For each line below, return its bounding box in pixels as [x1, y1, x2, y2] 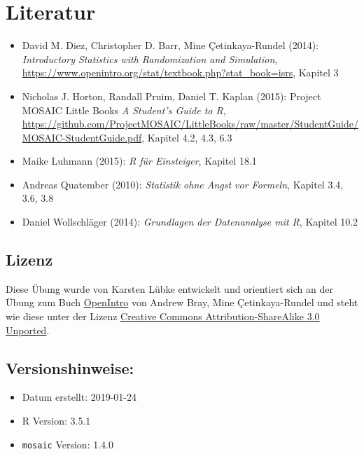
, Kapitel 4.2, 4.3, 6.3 [141, 130, 232, 144]
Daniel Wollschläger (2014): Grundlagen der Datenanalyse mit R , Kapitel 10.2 [22, 214, 358, 229]
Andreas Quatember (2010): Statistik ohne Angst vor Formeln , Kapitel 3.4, [22, 177, 344, 191]
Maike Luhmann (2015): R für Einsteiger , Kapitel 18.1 [22, 153, 257, 168]
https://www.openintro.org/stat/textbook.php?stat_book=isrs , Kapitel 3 [22, 65, 339, 80]
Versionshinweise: [6, 357, 134, 378]
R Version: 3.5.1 [22, 413, 91, 428]
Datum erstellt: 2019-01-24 [22, 390, 137, 404]
